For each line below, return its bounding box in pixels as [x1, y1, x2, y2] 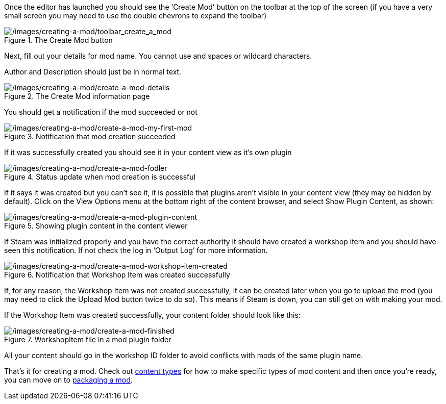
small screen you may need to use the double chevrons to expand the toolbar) [4, 11, 267, 20]
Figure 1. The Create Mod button [4, 36, 113, 44]
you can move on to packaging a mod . [4, 375, 133, 384]
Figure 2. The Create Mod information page [4, 92, 150, 100]
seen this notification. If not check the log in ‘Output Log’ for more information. [4, 246, 268, 255]
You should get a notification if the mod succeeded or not [4, 108, 197, 116]
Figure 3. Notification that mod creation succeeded [4, 132, 176, 141]
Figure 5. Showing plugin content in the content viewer [4, 221, 188, 230]
